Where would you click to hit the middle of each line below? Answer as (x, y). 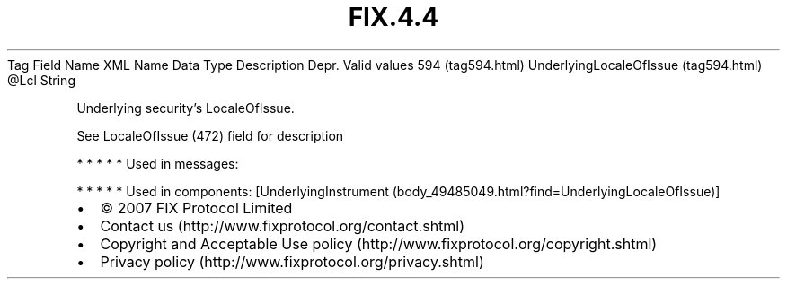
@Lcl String (41, 80)
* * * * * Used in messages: (158, 163)
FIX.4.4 (393, 17)
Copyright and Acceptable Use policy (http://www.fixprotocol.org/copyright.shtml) (379, 243)
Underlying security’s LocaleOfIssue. (186, 108)
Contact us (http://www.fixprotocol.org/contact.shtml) (283, 225)
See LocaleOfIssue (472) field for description (210, 135)
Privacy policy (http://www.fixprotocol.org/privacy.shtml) (292, 261)
